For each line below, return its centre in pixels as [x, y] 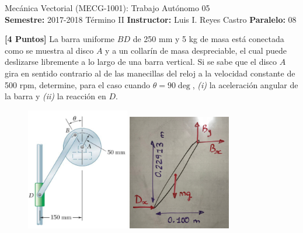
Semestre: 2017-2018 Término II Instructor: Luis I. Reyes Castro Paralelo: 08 [151, 19]
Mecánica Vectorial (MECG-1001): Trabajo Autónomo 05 [107, 8]
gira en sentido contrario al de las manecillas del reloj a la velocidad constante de [150, 73]
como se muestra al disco [49, 50]
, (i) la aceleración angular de [245, 84]
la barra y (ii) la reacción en [55, 96]
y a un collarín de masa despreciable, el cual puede [196, 50]
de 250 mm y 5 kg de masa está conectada [208, 39]
